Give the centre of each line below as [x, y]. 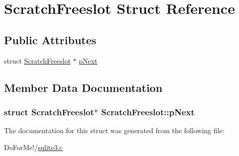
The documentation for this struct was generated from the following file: [114, 130]
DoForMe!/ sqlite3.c [33, 147]
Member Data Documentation [83, 87]
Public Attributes [50, 39]
